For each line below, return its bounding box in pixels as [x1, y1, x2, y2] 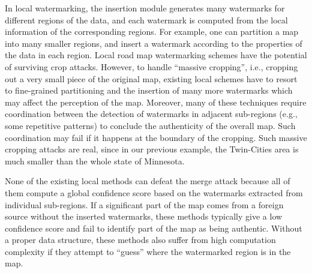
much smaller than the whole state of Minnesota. [5, 154, 185, 167]
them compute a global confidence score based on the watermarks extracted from [5, 186, 303, 199]
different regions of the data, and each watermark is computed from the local [5, 13, 288, 26]
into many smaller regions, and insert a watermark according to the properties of [5, 37, 302, 49]
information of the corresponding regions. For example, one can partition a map [5, 25, 299, 38]
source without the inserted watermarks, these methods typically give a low [5, 210, 283, 223]
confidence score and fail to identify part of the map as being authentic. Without [5, 221, 302, 234]
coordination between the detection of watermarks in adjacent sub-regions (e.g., [5, 107, 298, 120]
